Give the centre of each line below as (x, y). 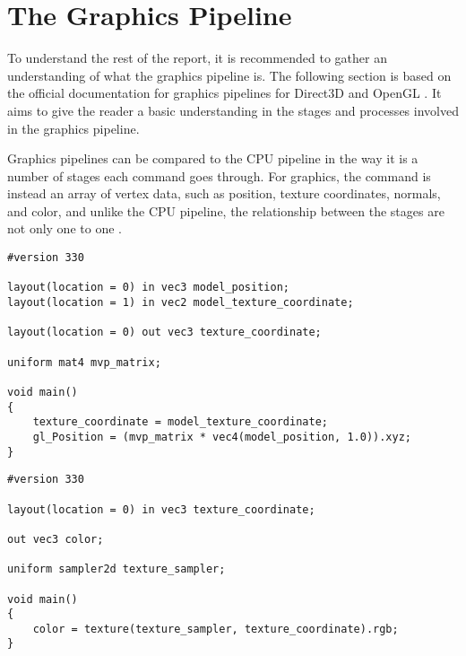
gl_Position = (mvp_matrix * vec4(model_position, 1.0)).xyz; (222, 437)
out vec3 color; (56, 539)
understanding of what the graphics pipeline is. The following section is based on (229, 75)
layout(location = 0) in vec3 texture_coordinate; (161, 509)
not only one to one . (65, 228)
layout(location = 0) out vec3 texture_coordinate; (164, 332)
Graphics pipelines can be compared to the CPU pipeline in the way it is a (213, 158)
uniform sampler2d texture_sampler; (116, 569)
